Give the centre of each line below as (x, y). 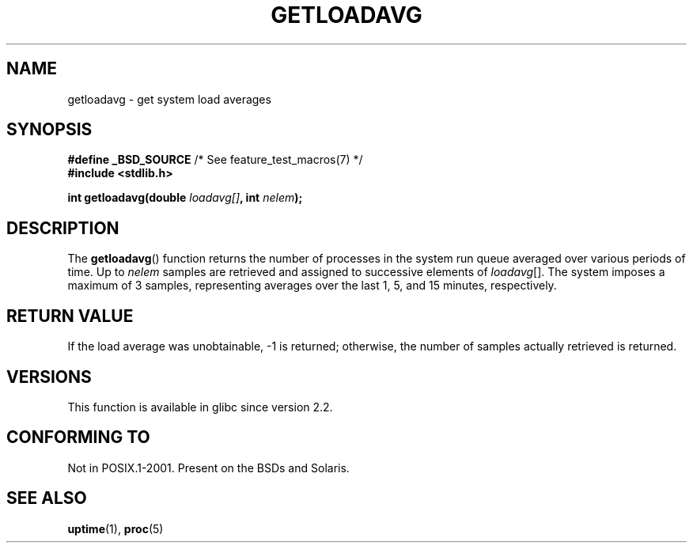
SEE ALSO (47, 498)
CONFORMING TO (78, 437)
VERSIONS (49, 377)
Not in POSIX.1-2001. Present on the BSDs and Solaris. (208, 468)
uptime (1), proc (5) (116, 528)
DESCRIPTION (63, 228)
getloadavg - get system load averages (169, 99)
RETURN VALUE (70, 316)
